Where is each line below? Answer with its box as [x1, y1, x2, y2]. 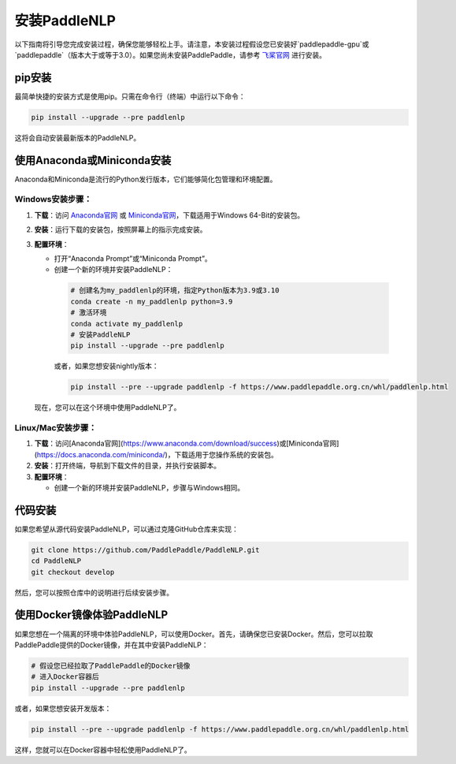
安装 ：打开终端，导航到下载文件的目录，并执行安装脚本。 [34, 461, 221, 471]
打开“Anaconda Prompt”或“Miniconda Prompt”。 [54, 254, 212, 263]
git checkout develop [31, 568, 115, 576]
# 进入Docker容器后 [31, 673, 100, 681]
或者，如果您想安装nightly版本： [54, 361, 159, 371]
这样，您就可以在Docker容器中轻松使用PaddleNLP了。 [14, 745, 192, 755]
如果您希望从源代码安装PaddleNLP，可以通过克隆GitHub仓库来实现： [14, 524, 239, 534]
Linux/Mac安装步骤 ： [14, 423, 98, 434]
